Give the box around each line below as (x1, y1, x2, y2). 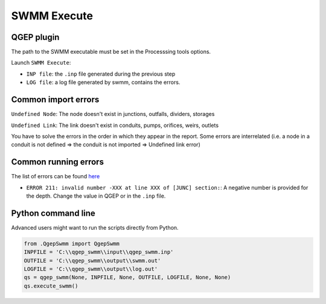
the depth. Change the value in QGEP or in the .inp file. (26, 192, 166, 199)
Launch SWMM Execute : (11, 59, 71, 66)
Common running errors (11, 157, 104, 167)
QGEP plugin (11, 32, 60, 42)
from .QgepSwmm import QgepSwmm (24, 240, 120, 247)
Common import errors (11, 94, 100, 105)
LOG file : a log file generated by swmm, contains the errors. (26, 79, 181, 86)
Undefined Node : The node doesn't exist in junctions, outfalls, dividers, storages (11, 111, 215, 118)
